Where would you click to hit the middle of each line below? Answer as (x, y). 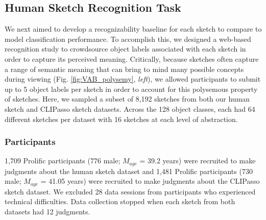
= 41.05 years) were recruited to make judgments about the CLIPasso (150, 181)
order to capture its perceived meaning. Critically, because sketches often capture (132, 58)
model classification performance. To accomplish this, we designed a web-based (128, 39)
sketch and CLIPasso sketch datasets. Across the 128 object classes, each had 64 (130, 108)
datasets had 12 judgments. (47, 212)
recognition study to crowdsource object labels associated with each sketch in (125, 49)
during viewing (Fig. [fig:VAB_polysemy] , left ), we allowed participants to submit (133, 79)
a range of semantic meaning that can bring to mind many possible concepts (124, 69)
